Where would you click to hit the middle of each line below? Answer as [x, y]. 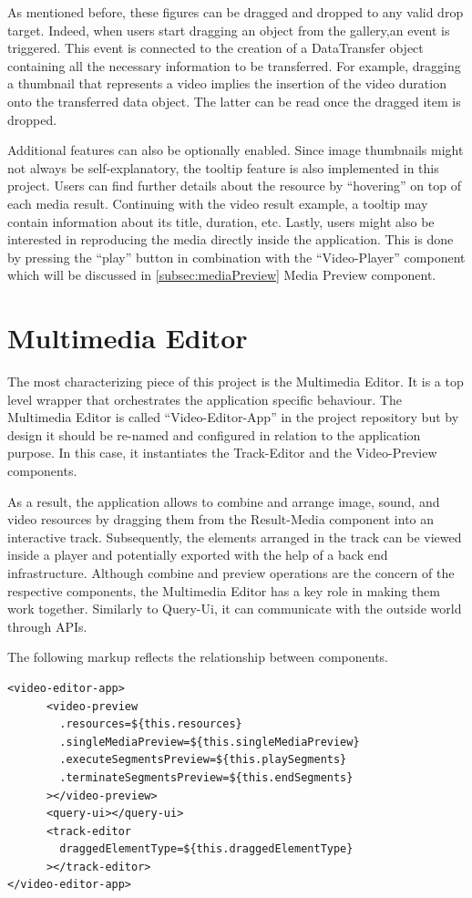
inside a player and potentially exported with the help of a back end [198, 555]
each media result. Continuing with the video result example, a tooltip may [218, 203]
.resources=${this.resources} [151, 724]
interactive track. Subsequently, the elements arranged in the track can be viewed [235, 537]
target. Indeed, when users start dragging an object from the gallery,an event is [229, 30]
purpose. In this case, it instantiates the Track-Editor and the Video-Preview [222, 453]
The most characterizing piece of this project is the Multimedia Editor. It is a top [236, 382]
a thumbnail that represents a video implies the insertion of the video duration [227, 83]
